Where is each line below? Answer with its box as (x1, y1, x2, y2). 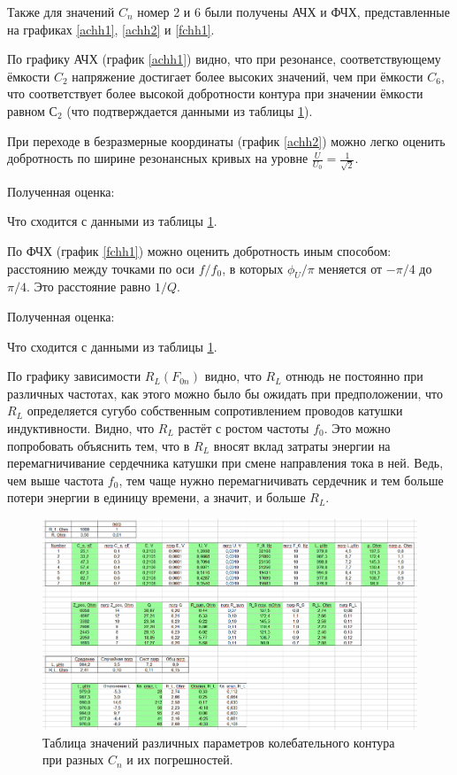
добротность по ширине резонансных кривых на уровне (7, 149, 308, 167)
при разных (42, 750, 104, 769)
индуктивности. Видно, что (7, 419, 155, 437)
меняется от (318, 259, 383, 277)
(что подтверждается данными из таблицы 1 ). (66, 101, 313, 120)
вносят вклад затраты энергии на (213, 436, 391, 454)
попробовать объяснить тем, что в (7, 436, 190, 454)
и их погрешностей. (126, 750, 233, 769)
